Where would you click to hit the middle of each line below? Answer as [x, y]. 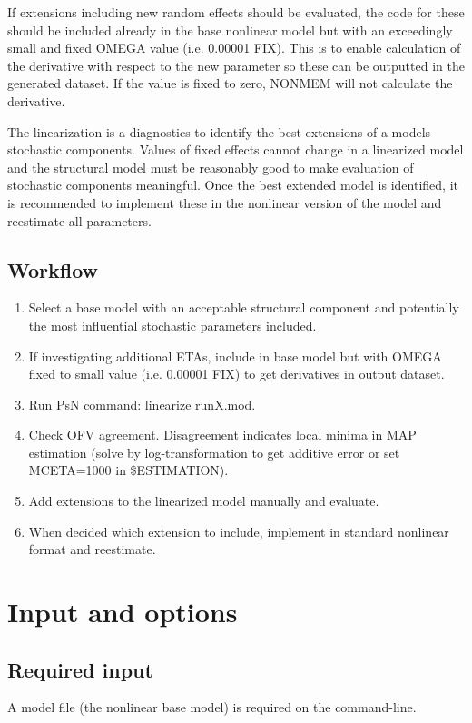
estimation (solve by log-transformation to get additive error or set [214, 452]
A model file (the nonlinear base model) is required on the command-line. [212, 707]
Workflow [53, 269]
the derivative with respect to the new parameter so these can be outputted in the [236, 65]
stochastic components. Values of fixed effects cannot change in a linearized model [236, 149]
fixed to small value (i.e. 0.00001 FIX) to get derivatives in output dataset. [236, 374]
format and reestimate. [92, 549]
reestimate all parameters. [79, 220]
